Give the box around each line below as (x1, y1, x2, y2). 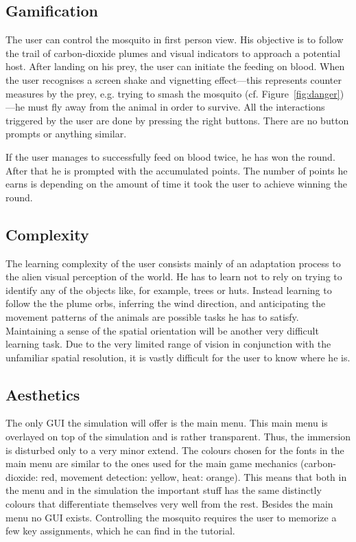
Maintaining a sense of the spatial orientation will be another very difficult (5, 323, 319, 337)
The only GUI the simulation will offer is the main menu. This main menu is (5, 416, 328, 430)
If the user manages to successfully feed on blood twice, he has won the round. (5, 149, 335, 163)
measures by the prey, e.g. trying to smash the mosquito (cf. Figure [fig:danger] (5, 86, 340, 100)
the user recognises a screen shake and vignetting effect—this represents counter (5, 72, 342, 87)
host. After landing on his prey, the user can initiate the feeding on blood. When (5, 59, 345, 74)
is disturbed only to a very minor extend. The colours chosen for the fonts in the (5, 442, 344, 457)
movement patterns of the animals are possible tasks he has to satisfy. (5, 309, 299, 324)
